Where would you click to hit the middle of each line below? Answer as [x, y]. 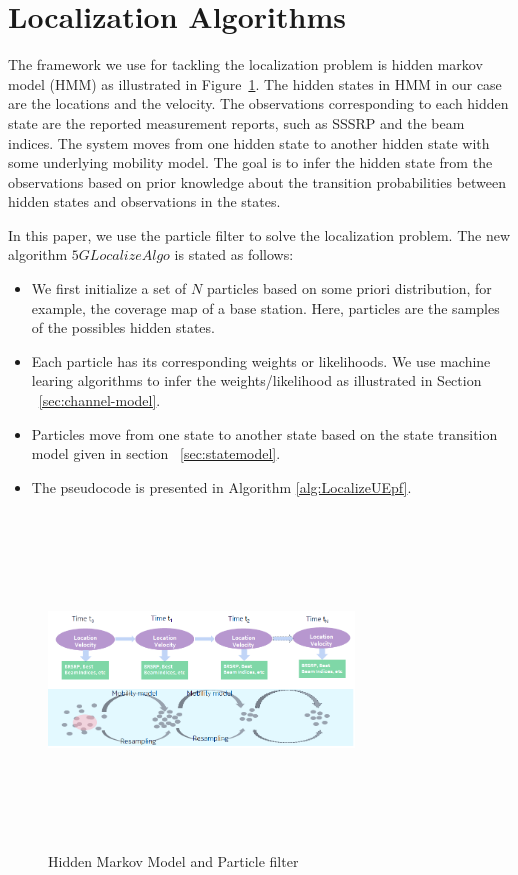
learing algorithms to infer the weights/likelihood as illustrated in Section [256, 380]
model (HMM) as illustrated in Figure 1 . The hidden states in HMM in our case [255, 83]
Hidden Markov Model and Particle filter [173, 861]
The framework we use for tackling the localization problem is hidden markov [245, 64]
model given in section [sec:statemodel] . [156, 453]
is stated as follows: [234, 254]
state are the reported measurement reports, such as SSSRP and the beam [236, 122]
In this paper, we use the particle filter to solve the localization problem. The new [259, 234]
